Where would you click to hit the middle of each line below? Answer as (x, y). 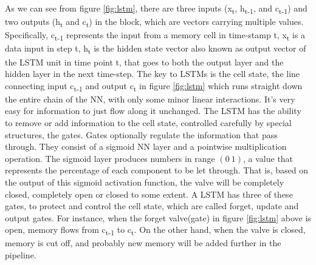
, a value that (268, 158)
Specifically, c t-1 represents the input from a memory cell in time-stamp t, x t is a (155, 36)
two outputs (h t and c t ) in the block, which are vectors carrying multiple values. (154, 22)
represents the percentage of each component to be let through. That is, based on (156, 170)
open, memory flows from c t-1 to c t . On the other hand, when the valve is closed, (155, 230)
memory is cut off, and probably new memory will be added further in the (143, 243)
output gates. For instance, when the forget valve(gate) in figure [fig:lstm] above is (158, 217)
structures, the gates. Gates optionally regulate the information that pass (141, 134)
